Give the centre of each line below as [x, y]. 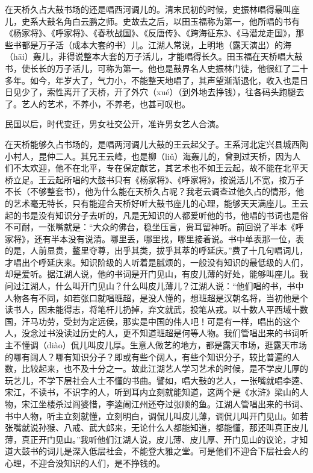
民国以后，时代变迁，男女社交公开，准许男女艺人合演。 [114, 124]
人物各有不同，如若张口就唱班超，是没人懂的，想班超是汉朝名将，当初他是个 [156, 297]
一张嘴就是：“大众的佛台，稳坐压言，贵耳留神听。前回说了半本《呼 [171, 227]
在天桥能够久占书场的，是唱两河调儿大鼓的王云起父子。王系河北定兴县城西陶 [156, 144]
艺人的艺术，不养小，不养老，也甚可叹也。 [106, 103]
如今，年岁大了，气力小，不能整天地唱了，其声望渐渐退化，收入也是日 [169, 80]
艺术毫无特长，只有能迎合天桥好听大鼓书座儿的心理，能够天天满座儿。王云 [160, 203]
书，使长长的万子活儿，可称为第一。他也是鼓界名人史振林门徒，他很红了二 [152, 68]
